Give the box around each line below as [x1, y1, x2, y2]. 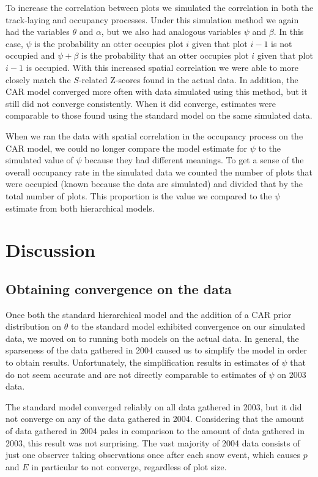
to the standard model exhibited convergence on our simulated [71, 320, 306, 333]
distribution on [6, 320, 62, 333]
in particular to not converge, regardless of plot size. [31, 460, 227, 473]
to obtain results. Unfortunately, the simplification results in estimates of [6, 356, 279, 369]
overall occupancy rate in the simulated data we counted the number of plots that [6, 165, 312, 178]
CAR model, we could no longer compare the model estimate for [6, 141, 248, 154]
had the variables [6, 25, 70, 38]
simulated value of [6, 153, 73, 166]
